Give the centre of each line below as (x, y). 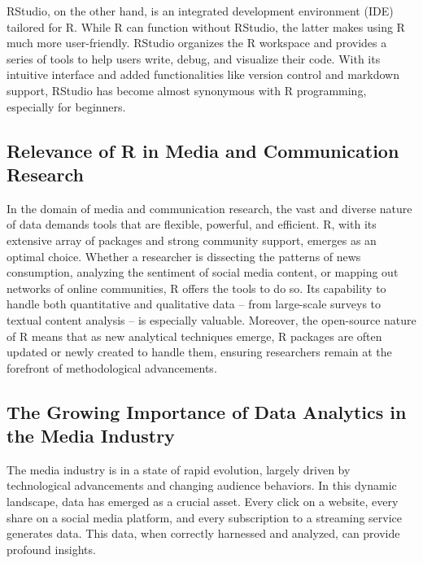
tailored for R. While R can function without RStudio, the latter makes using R (206, 26)
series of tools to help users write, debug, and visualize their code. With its (194, 58)
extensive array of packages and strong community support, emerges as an (192, 240)
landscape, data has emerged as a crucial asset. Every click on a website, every (203, 502)
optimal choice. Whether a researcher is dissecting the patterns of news (184, 256)
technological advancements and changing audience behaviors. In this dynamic (202, 485)
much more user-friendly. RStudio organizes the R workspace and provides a (197, 43)
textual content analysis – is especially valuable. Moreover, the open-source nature (211, 319)
